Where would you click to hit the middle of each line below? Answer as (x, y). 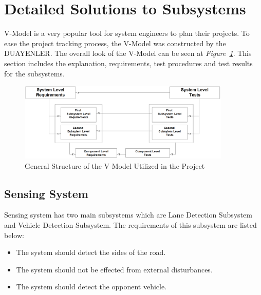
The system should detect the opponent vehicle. (91, 287)
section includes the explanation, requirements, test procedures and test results (128, 63)
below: (14, 235)
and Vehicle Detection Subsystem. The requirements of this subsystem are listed (130, 225)
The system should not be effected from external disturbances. (114, 269)
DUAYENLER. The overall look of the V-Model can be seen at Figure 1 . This (128, 53)
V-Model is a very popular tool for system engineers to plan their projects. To (127, 33)
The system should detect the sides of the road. (91, 252)
